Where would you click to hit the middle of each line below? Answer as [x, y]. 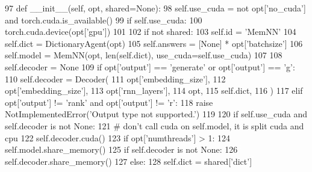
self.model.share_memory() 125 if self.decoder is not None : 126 [121, 149]
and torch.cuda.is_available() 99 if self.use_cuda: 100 [104, 20]
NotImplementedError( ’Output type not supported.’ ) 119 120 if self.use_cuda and [156, 114]
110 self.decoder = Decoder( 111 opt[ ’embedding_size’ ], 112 [115, 78]
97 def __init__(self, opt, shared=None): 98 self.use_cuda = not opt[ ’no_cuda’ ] [155, 8]
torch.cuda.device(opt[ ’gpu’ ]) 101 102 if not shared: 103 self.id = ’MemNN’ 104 [151, 32]
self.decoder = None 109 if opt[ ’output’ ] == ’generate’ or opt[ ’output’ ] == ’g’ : [150, 66]
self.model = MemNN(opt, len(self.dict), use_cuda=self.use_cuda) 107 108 [144, 55]
